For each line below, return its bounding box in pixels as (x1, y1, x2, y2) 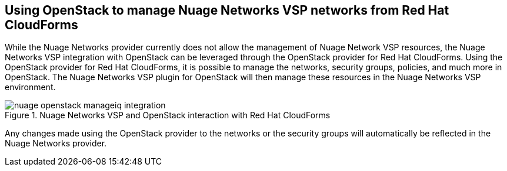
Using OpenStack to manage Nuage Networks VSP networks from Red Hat (5, 3, 449, 18)
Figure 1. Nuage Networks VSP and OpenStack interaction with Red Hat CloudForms (5, 110, 331, 121)
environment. (5, 82, 56, 93)
